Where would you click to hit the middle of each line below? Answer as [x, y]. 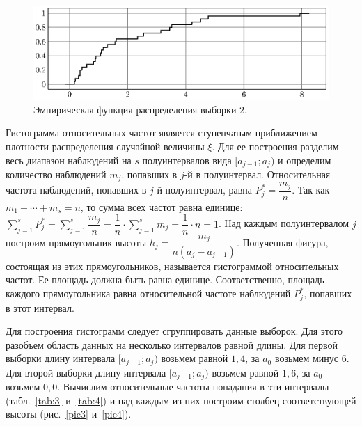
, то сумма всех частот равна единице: [162, 206]
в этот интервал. [40, 307]
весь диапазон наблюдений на [69, 160]
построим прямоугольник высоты [76, 242]
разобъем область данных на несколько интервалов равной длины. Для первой [172, 344]
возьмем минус [307, 358]
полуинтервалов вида [187, 160]
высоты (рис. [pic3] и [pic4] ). [69, 414]
